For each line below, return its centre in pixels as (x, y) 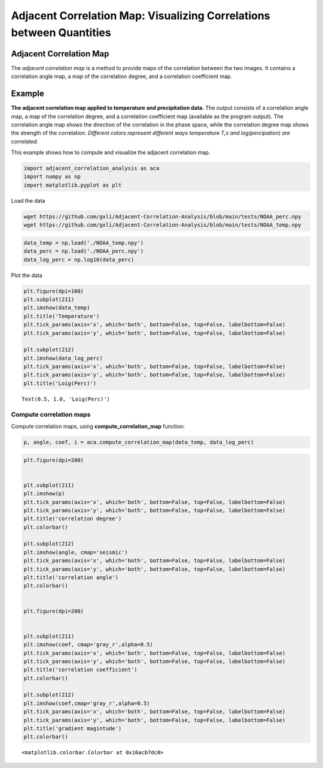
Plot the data (27, 275)
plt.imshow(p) (44, 494)
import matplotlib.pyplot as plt (73, 185)
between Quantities (61, 32)
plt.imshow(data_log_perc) (63, 358)
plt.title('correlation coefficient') (80, 670)
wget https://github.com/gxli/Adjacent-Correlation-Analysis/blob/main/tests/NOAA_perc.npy (162, 216)
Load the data (28, 200)
